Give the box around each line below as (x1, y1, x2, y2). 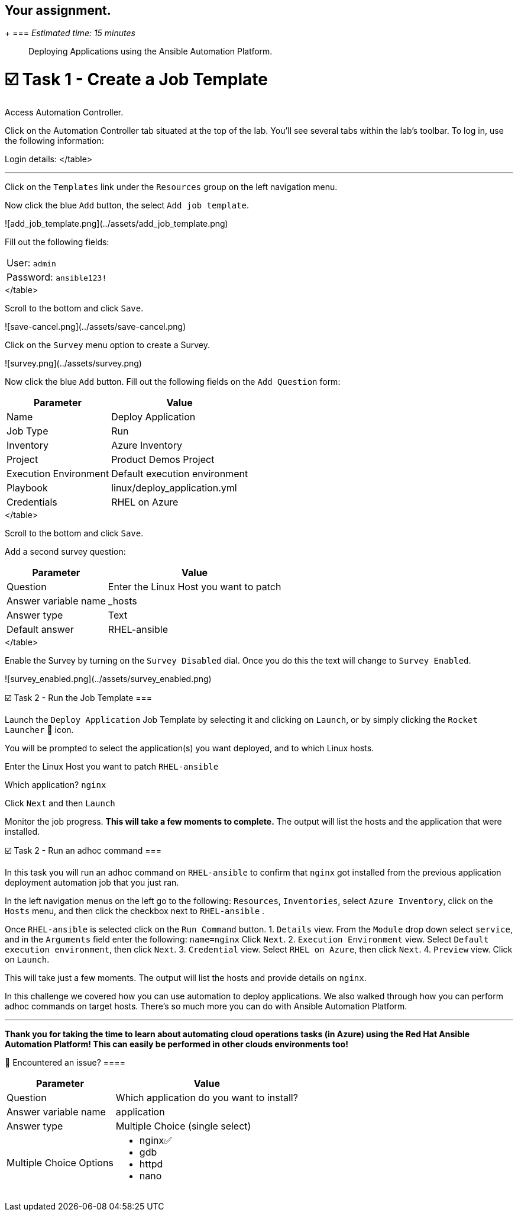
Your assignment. (5, 3, 111, 18)
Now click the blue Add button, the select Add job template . (5, 200, 250, 210)
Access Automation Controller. (5, 107, 124, 117)
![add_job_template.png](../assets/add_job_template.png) (5, 218, 228, 229)
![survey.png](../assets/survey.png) (5, 358, 142, 368)
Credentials (7, 496, 57, 508)
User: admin (7, 256, 56, 269)
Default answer (7, 623, 74, 635)
